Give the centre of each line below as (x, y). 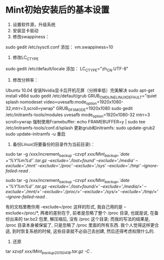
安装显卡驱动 (25, 30)
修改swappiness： (31, 37)
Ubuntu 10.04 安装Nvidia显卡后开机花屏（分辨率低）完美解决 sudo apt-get (80, 90)
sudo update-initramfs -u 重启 (36, 134)
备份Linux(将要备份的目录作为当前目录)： (54, 144)
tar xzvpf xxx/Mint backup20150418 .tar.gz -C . (49, 252)
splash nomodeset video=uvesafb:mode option (51, 103)
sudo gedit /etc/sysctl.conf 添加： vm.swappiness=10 (59, 47)
